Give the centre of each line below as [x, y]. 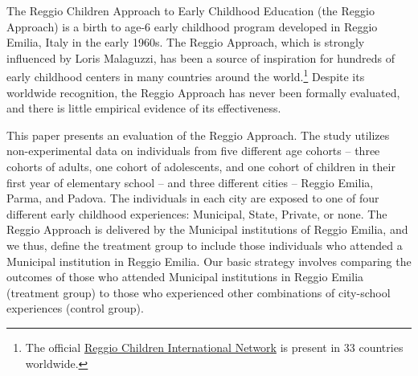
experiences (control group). [75, 308]
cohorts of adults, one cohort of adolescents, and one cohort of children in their [201, 166]
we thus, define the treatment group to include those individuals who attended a [205, 245]
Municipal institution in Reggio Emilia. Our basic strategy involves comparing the [209, 261]
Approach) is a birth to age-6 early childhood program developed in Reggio [192, 26]
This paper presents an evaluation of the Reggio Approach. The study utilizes [198, 135]
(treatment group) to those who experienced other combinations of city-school [199, 292]
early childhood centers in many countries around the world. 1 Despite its [186, 76]
